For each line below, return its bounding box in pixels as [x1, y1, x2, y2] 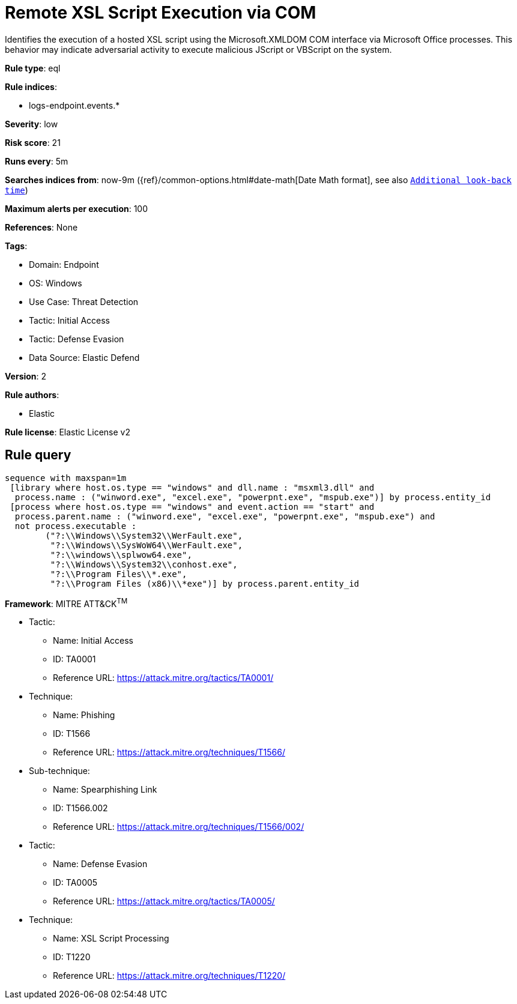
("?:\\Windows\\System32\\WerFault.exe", [45, 530, 243, 540]
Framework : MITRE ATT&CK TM [5, 596, 128, 609]
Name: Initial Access [53, 635, 133, 646]
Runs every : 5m [5, 156, 68, 166]
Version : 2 [5, 370, 47, 381]
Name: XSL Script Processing [53, 933, 169, 944]
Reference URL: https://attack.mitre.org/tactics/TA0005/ [53, 896, 275, 907]
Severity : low [5, 118, 58, 129]
